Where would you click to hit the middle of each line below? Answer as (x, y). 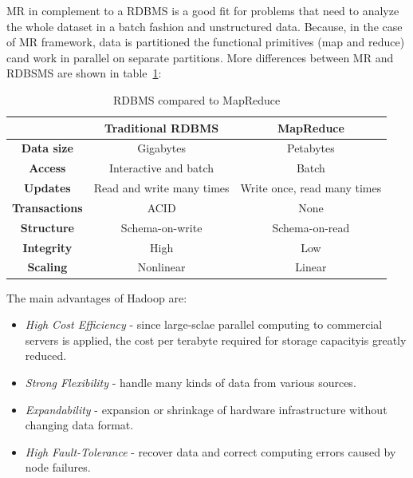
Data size (47, 148)
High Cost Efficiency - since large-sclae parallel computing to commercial (204, 324)
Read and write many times (161, 188)
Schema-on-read (311, 227)
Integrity (47, 247)
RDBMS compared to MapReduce (197, 99)
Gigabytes (162, 148)
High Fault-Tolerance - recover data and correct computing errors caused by (210, 451)
